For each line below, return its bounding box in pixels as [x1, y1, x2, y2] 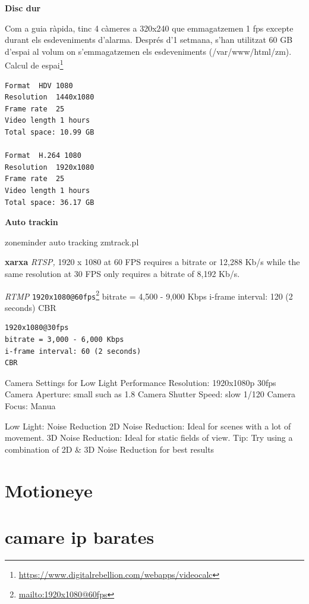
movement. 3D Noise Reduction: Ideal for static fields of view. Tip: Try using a [5, 431, 293, 444]
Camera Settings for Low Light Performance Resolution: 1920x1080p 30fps [5, 376, 276, 388]
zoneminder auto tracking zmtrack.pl [5, 235, 139, 248]
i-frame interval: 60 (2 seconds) [5, 347, 141, 356]
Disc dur [5, 2, 41, 14]
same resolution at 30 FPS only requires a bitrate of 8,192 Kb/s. [5, 267, 240, 279]
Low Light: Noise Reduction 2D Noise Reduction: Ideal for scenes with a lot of [5, 419, 291, 432]
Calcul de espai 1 [5, 57, 64, 71]
